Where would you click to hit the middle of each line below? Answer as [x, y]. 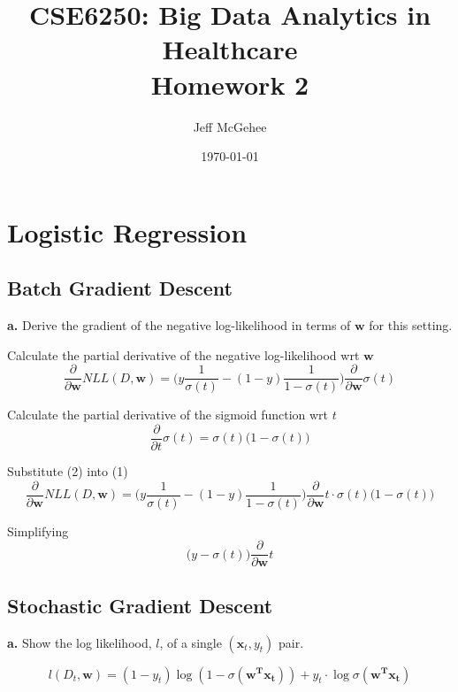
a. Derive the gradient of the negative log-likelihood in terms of [179, 325]
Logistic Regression [127, 231]
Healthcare [230, 49]
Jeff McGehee [230, 126]
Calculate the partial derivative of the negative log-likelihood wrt [183, 354]
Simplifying [38, 531]
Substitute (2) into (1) [68, 470]
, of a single [191, 642]
